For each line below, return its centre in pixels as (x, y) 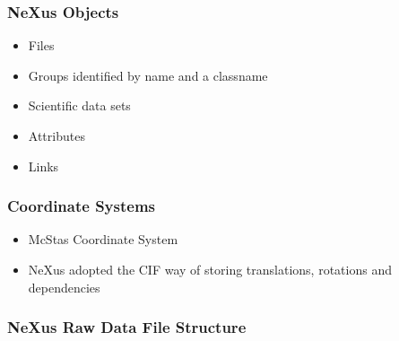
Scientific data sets (79, 105)
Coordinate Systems (82, 206)
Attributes (56, 136)
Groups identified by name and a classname (148, 75)
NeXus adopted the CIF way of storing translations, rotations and (210, 269)
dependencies (64, 287)
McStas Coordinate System (103, 239)
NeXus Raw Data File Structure (127, 327)
